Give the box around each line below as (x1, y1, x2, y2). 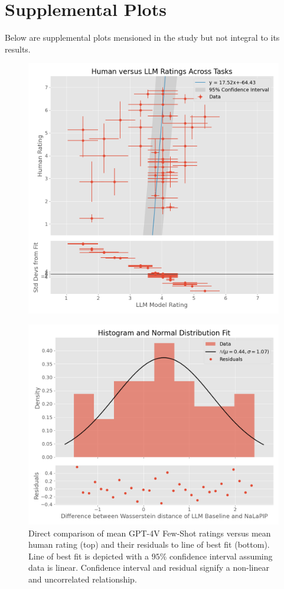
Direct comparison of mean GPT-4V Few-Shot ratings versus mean (28, 526, 271, 539)
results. (5, 42, 31, 55)
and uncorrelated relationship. (28, 573, 137, 585)
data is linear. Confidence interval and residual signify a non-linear (28, 561, 269, 574)
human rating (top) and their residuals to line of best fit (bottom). (28, 538, 270, 551)
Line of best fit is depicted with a (28, 549, 149, 562)
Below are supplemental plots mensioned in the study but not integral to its (5, 31, 280, 44)
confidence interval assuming (169, 549, 273, 562)
